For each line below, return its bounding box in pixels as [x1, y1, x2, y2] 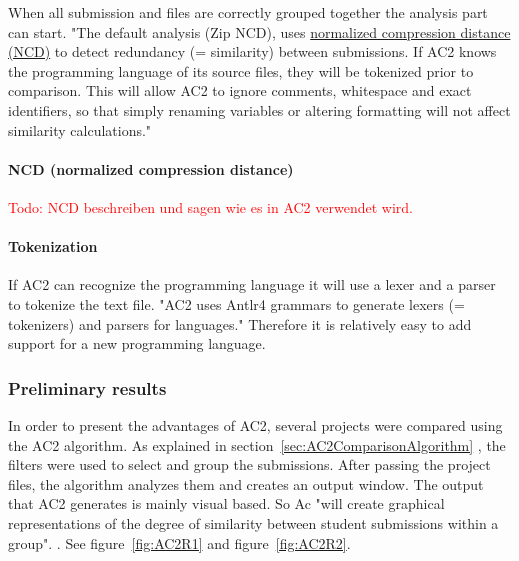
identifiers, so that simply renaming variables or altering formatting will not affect [8, 99, 511, 120]
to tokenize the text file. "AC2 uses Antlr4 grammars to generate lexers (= [8, 293, 465, 314]
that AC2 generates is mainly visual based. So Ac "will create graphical [8, 493, 445, 514]
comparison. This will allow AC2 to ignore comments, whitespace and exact [8, 80, 472, 101]
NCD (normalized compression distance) [8, 158, 294, 179]
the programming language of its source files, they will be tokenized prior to [8, 60, 474, 81]
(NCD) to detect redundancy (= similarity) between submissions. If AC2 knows [8, 41, 497, 62]
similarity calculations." [8, 119, 152, 140]
